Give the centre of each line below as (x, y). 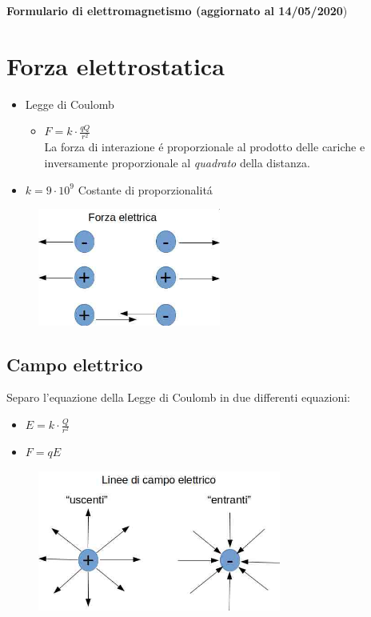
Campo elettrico (75, 364)
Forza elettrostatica (116, 65)
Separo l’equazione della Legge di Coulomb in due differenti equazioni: (179, 397)
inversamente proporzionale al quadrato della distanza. (177, 163)
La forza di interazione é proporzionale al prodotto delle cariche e (205, 147)
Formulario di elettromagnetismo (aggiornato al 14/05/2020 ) (177, 10)
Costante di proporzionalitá (145, 189)
